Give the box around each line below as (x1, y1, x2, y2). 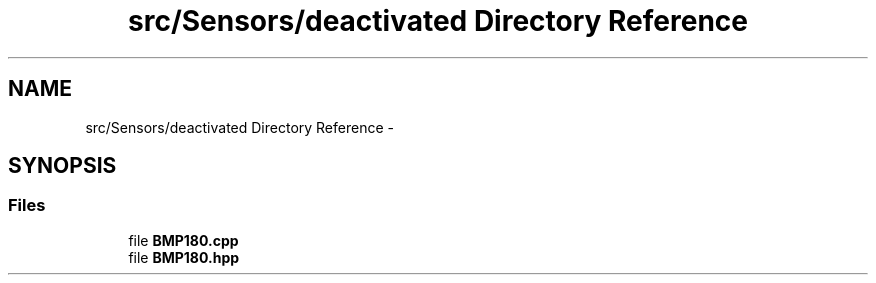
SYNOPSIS (8, 153, 117, 179)
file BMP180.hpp (128, 248, 240, 266)
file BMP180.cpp (128, 231, 239, 249)
